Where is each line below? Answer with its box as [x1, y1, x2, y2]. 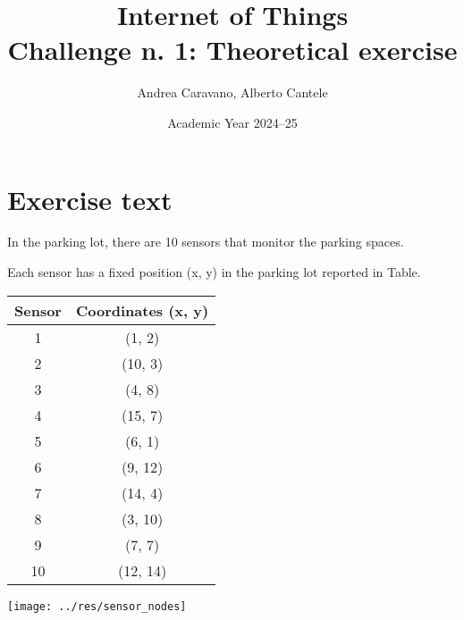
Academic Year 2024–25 [167, 113, 298, 131]
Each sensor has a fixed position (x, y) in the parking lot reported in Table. [7, 263, 421, 281]
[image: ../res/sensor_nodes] [7, 599, 187, 613]
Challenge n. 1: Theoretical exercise [7, 31, 458, 68]
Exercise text [7, 180, 173, 217]
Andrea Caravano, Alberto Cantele [137, 83, 328, 102]
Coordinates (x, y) [75, 299, 209, 321]
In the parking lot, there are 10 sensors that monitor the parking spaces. [7, 232, 404, 251]
